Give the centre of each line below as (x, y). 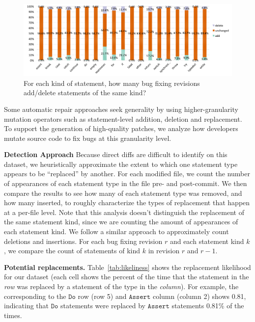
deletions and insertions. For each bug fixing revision (83, 241)
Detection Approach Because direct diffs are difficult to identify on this (116, 154)
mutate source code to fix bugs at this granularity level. (88, 138)
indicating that (27, 306)
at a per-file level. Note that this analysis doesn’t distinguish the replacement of (124, 212)
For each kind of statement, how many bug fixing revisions (112, 83)
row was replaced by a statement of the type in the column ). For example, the (121, 286)
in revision (164, 251)
